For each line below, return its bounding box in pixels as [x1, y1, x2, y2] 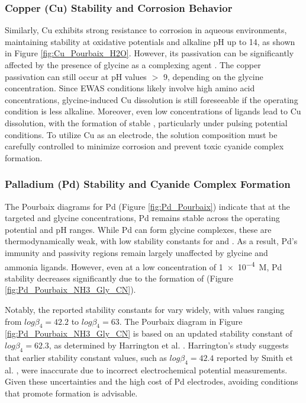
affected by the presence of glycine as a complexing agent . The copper [5, 59, 261, 71]
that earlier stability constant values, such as [5, 351, 167, 363]
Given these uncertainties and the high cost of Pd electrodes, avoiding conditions [5, 375, 298, 388]
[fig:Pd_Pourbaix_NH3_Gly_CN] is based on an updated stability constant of [5, 327, 292, 340]
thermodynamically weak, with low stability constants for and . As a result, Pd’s [5, 235, 298, 247]
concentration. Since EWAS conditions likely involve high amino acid [5, 82, 255, 94]
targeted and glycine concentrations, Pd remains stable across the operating [5, 212, 280, 224]
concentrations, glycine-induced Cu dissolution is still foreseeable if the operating [5, 93, 298, 105]
